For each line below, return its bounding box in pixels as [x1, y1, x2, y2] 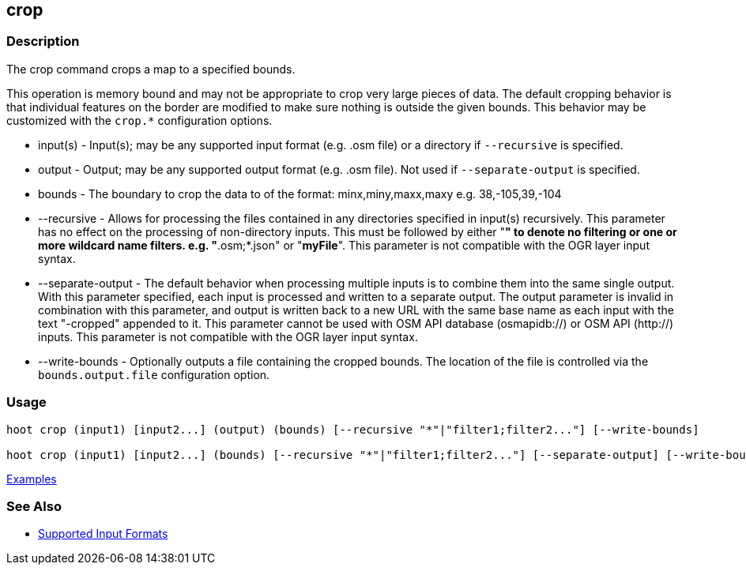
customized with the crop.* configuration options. [6, 113, 273, 127]
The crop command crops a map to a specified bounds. [6, 62, 296, 76]
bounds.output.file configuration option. [38, 367, 270, 381]
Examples [6, 471, 57, 486]
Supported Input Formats [38, 527, 168, 541]
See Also [6, 498, 62, 514]
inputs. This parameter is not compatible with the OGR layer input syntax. [38, 329, 418, 344]
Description [6, 33, 80, 50]
